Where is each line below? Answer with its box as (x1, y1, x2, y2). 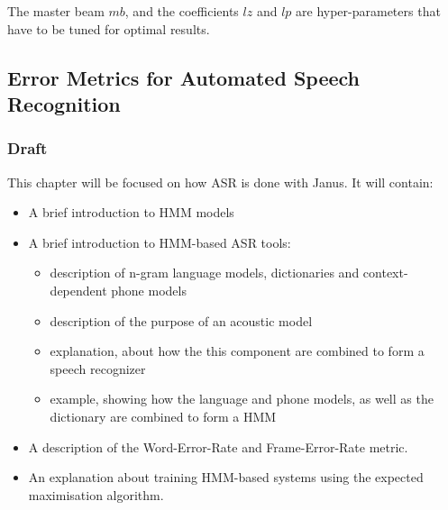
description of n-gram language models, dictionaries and (50, 263, 360, 282)
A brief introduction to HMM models (28, 203, 234, 222)
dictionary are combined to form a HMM (50, 406, 277, 425)
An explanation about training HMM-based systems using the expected (28, 468, 424, 487)
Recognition (7, 89, 121, 117)
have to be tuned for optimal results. (7, 19, 210, 38)
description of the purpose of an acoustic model (50, 311, 313, 330)
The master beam (7, 2, 105, 20)
